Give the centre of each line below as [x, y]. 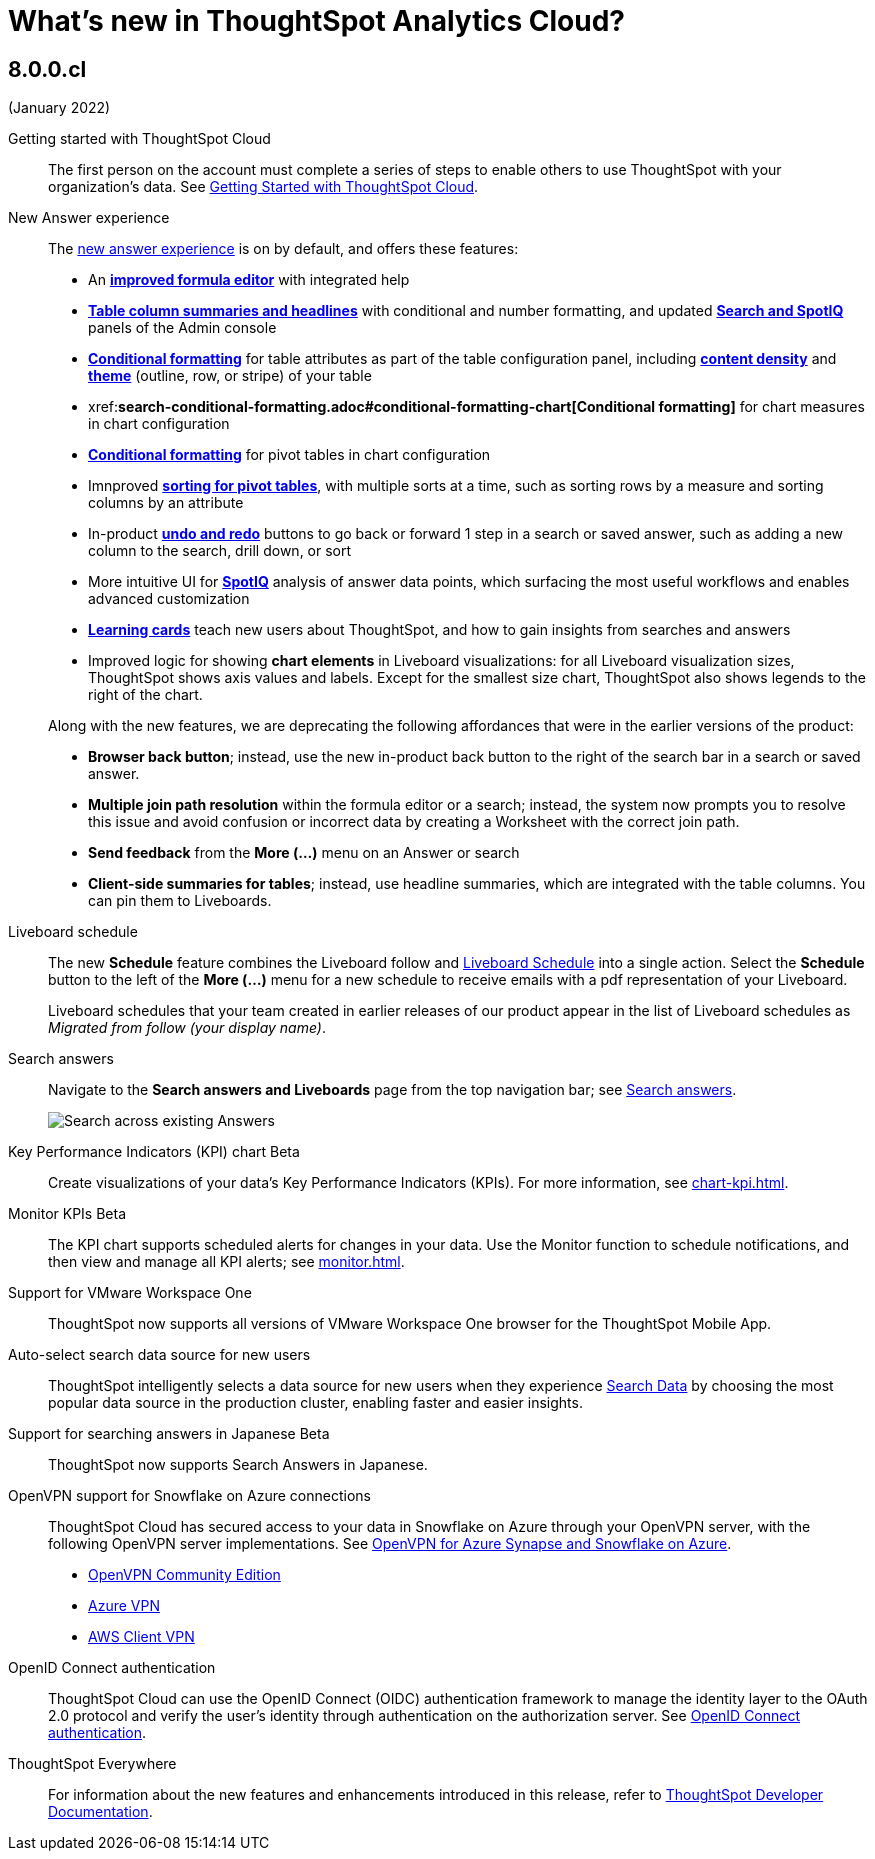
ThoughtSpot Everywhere [92, 1764]
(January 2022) [59, 108]
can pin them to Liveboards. [180, 901]
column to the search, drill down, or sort [220, 551]
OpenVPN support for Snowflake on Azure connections [189, 1496]
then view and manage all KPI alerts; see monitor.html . [226, 1262]
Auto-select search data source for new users [159, 1355]
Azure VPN [124, 1606]
